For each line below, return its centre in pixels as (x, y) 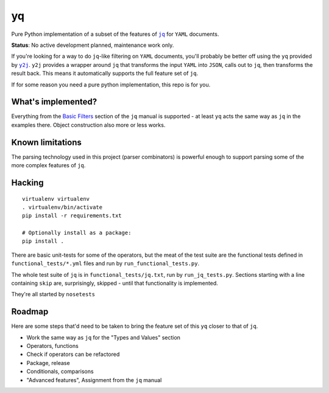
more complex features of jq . (48, 165)
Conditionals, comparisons (60, 372)
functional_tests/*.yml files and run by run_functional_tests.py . (105, 263)
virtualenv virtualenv (56, 199)
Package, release (48, 363)
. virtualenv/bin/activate (62, 207)
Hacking (27, 183)
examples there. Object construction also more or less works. (88, 125)
